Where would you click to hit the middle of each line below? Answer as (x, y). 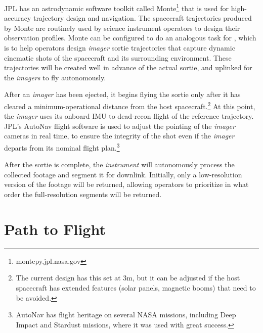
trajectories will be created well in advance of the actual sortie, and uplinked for (128, 67)
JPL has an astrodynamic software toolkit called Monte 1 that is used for (117, 7)
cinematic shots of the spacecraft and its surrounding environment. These (118, 57)
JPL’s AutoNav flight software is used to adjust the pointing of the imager (120, 126)
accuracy (18, 18)
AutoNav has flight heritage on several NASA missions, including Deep (126, 315)
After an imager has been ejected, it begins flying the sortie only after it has (122, 94)
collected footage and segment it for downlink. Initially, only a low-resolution (123, 174)
